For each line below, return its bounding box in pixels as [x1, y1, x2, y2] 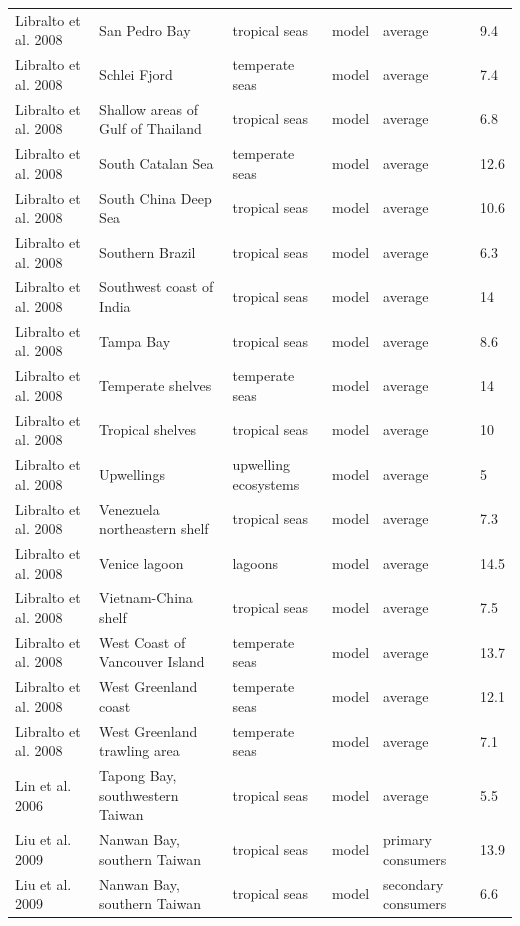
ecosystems [232, 473, 300, 494]
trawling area [99, 740, 180, 761]
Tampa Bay [99, 330, 171, 351]
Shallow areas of [99, 98, 198, 119]
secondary [383, 873, 444, 894]
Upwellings [99, 463, 165, 484]
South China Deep [99, 187, 212, 208]
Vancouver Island [99, 651, 205, 672]
